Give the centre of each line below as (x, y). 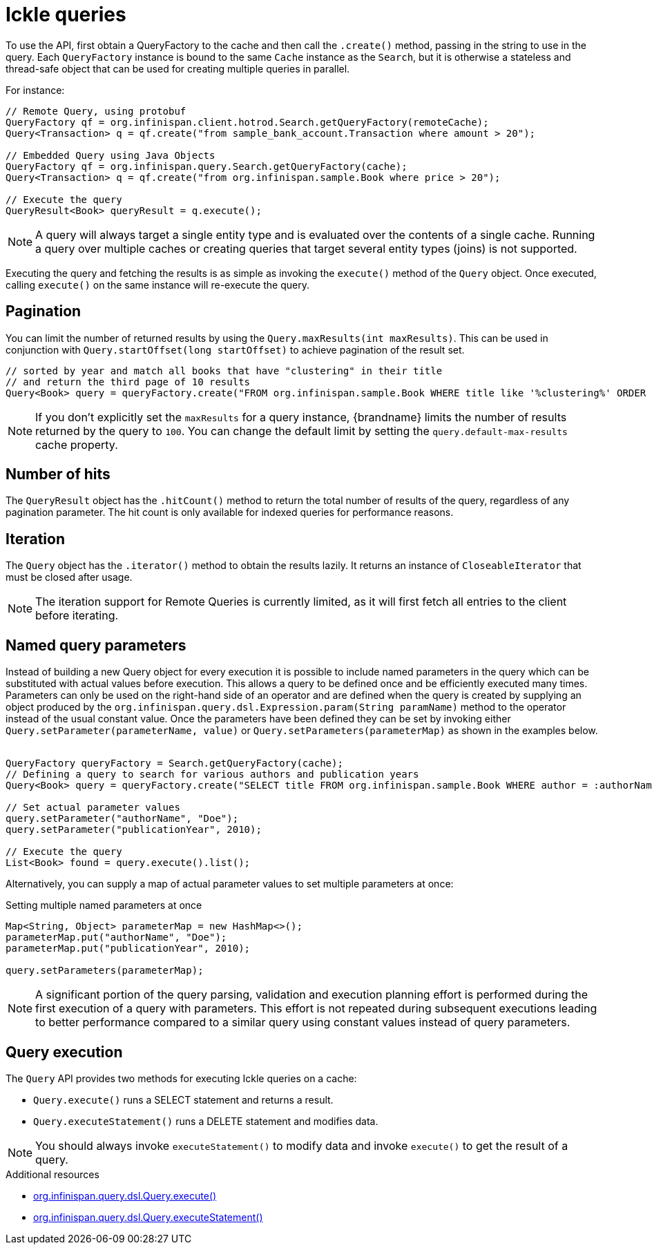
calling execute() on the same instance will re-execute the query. (157, 285)
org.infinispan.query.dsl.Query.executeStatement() (148, 1217)
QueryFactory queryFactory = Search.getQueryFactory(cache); (174, 763)
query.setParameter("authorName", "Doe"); (122, 819)
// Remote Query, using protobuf (96, 111)
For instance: (35, 90)
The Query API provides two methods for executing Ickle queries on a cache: (181, 1078)
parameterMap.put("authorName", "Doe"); (116, 937)
